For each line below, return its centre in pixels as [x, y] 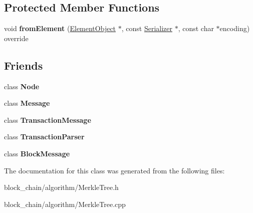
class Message [27, 103]
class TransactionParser [44, 137]
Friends [24, 65]
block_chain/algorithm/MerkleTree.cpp [65, 204]
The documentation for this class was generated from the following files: [114, 170]
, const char [196, 28]
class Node [22, 86]
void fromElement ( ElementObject [60, 28]
